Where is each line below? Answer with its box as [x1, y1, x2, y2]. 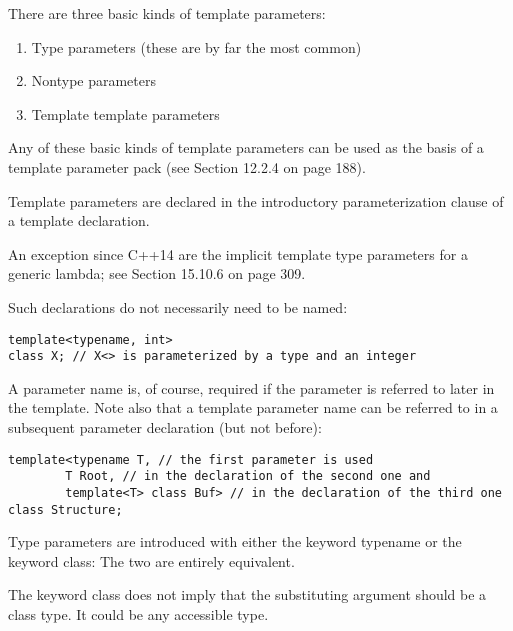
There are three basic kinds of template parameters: [8, 3, 326, 23]
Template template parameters [31, 103, 220, 124]
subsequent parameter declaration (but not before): [8, 417, 322, 438]
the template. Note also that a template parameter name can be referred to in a [8, 397, 498, 418]
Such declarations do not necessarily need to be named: [8, 296, 348, 317]
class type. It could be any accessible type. [8, 604, 269, 625]
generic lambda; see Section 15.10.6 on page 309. [8, 263, 306, 284]
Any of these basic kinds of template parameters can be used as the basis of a [8, 137, 484, 158]
